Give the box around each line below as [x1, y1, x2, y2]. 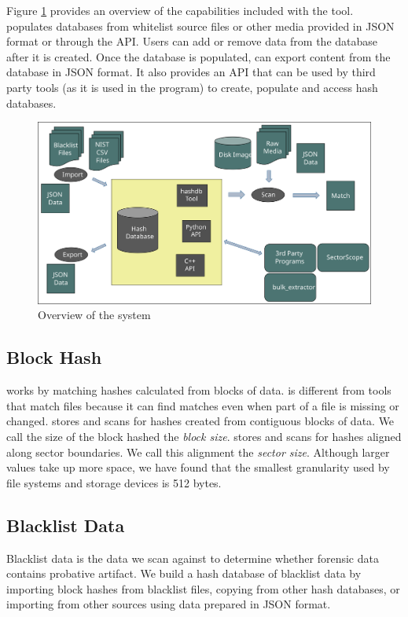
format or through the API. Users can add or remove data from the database [6, 33, 378, 50]
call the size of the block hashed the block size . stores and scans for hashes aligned [6, 428, 402, 444]
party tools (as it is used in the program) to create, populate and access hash [6, 79, 378, 95]
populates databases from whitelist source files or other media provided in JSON [6, 17, 395, 34]
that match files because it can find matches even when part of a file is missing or [6, 397, 399, 413]
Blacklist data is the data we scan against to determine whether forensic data [6, 549, 379, 566]
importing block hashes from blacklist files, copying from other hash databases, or [6, 580, 400, 597]
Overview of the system [38, 307, 151, 323]
